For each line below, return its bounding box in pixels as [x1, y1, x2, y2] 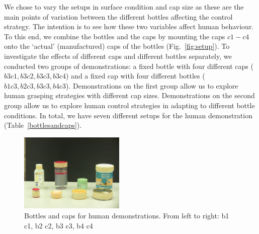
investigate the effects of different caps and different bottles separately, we [4, 50, 232, 61]
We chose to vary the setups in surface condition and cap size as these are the [4, 2, 244, 12]
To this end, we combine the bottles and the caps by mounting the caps [4, 31, 225, 41]
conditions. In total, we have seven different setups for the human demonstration [4, 110, 252, 120]
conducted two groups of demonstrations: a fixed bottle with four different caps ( [4, 60, 253, 71]
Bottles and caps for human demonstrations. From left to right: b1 [24, 210, 229, 221]
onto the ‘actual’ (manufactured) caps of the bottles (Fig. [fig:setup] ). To [4, 41, 230, 51]
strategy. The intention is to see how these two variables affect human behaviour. [4, 21, 254, 32]
